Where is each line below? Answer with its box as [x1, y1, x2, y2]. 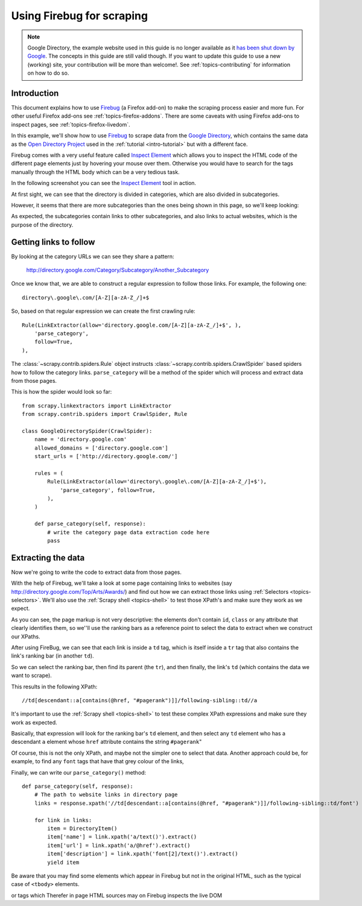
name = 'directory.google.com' [34, 436, 127, 443]
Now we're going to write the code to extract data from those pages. [11, 568, 182, 576]
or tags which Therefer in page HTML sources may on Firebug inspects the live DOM [11, 892, 223, 899]
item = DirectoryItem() [47, 825, 118, 832]
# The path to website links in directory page [34, 791, 178, 798]
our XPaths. [11, 633, 40, 640]
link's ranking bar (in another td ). [11, 652, 94, 659]
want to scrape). [11, 672, 52, 679]
